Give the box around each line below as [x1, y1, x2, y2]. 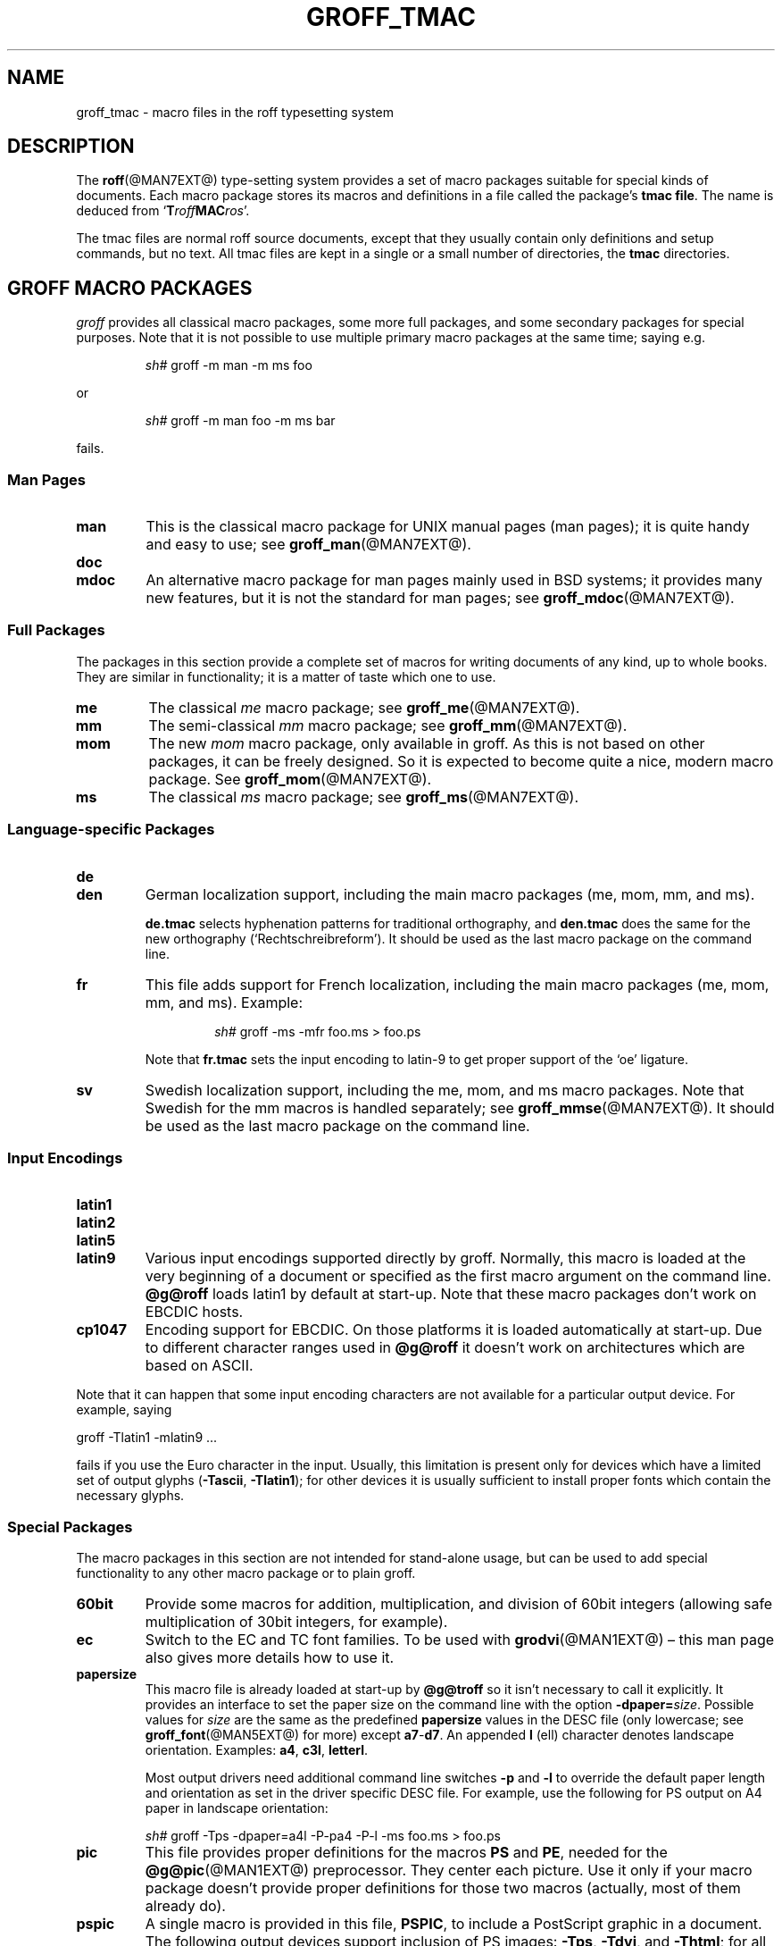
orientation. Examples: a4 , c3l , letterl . [145, 1742, 369, 1758]
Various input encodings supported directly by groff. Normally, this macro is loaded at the [145, 1249, 746, 1268]
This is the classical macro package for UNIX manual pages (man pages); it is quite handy [146, 517, 750, 536]
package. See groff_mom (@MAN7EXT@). [148, 769, 432, 788]
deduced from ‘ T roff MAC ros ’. [76, 203, 250, 219]
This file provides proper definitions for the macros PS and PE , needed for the [145, 1843, 668, 1862]
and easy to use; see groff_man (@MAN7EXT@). [146, 535, 471, 554]
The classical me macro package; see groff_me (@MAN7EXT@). [148, 698, 580, 717]
